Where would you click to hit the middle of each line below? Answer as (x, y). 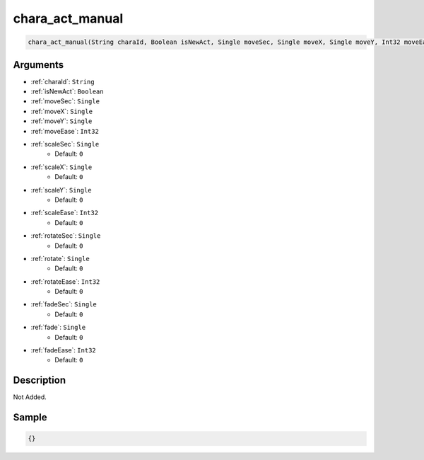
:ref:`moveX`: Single (62, 111)
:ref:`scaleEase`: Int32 (65, 213)
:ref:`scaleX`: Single (61, 167)
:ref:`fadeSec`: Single (64, 304)
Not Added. (30, 397)
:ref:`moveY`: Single (61, 121)
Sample (30, 418)
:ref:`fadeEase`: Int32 (63, 350)
